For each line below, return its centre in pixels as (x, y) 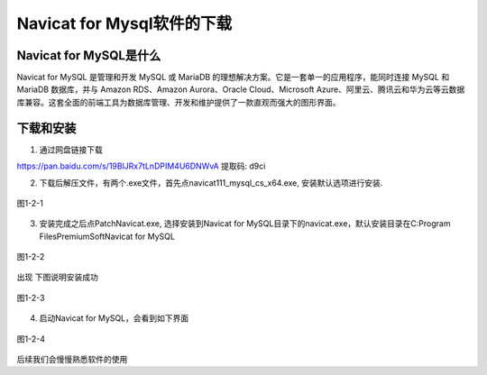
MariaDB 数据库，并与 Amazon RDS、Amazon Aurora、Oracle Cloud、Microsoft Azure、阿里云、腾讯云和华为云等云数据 (241, 89)
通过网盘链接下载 (71, 150)
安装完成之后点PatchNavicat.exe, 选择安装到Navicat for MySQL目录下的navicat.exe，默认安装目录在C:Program (245, 224)
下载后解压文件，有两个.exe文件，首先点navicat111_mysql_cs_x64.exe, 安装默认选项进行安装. (211, 183)
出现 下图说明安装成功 (57, 277)
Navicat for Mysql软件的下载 (124, 23)
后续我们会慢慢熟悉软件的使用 (72, 360)
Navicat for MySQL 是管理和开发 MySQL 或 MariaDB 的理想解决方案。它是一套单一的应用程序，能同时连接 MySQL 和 (233, 78)
